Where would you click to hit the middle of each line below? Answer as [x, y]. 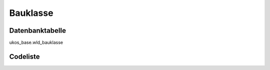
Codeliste [24, 56]
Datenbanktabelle [37, 31]
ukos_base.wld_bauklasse [36, 43]
